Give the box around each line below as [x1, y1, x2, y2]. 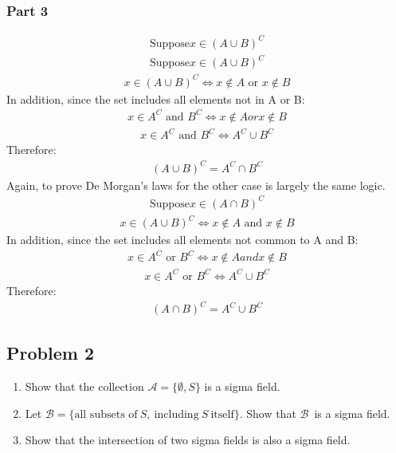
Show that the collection [25, 378, 144, 395]
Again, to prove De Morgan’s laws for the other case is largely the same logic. [6, 176, 386, 193]
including [154, 408, 199, 420]
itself [210, 408, 234, 420]
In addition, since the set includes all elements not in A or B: [6, 90, 305, 107]
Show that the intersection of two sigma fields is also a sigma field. [25, 431, 351, 448]
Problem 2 [6, 341, 94, 365]
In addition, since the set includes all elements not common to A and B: [6, 231, 359, 248]
